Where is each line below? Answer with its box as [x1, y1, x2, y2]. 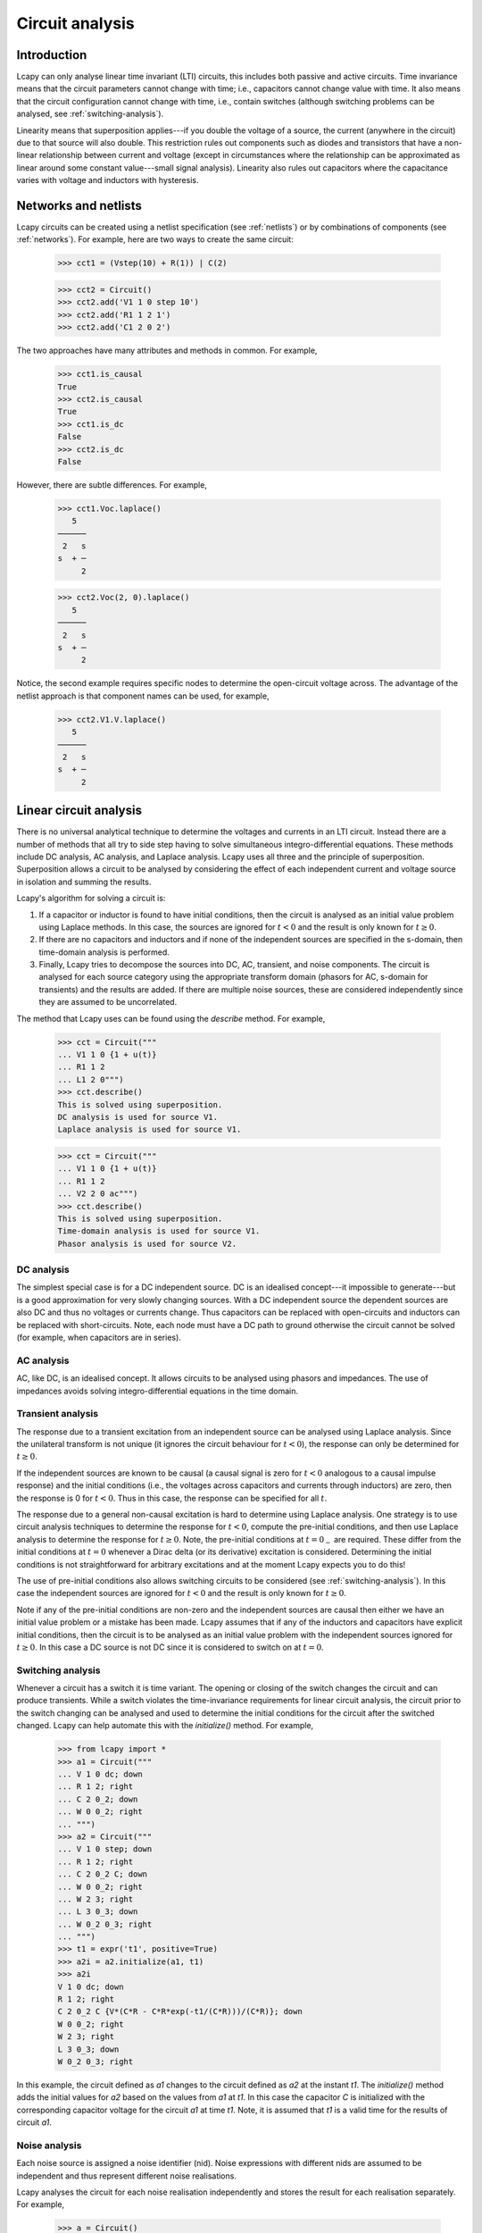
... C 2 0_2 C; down [57, 1869, 147, 1879]
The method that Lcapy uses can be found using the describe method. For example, [16, 1013, 326, 1024]
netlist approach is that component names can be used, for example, [16, 690, 270, 701]
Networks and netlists [16, 198, 143, 213]
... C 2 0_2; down [57, 1794, 138, 1804]
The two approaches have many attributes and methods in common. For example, [16, 345, 318, 356]
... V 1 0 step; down [57, 1844, 153, 1854]
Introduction [16, 47, 87, 63]
